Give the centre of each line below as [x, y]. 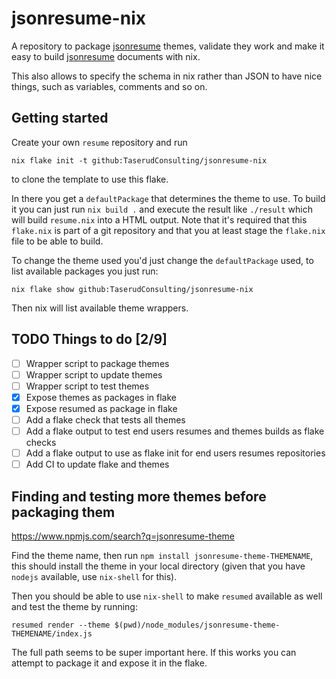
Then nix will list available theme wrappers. [100, 308]
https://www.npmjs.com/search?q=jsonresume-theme [123, 536]
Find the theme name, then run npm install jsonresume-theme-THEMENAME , [162, 555]
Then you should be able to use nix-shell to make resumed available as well [167, 596]
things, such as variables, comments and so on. [109, 86]
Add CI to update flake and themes [97, 464]
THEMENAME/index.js [52, 633]
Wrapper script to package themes [97, 363]
